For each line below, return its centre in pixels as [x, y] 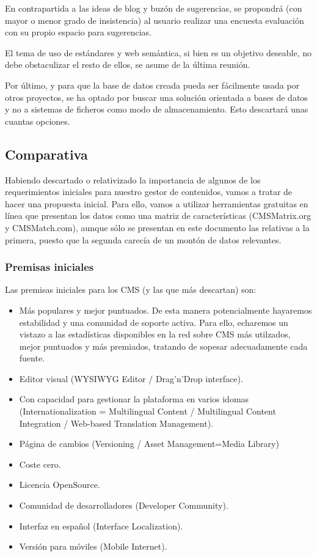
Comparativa [46, 154]
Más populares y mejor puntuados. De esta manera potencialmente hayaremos [166, 310]
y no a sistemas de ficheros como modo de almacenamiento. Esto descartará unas [157, 109]
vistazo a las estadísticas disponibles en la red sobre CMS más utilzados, [155, 334]
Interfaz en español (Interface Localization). [101, 526]
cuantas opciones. [38, 121]
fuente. [32, 358]
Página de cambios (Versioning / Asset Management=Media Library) [149, 444]
